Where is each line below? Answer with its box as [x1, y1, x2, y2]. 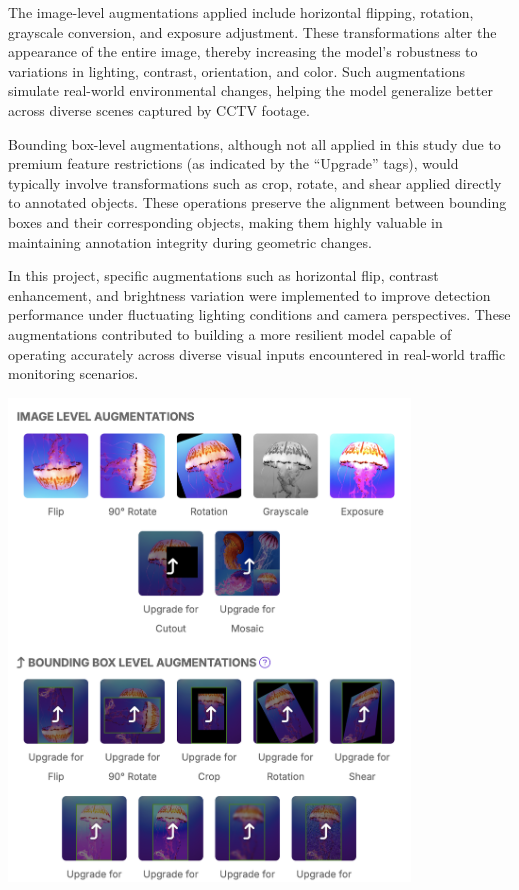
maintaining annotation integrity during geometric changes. [8, 231, 372, 252]
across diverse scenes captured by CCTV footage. [8, 99, 310, 120]
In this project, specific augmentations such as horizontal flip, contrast [8, 265, 439, 286]
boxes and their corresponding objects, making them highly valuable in [8, 211, 443, 232]
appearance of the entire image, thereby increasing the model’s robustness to [8, 41, 478, 62]
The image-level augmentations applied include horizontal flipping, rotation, [8, 2, 474, 22]
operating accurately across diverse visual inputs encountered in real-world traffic [8, 343, 506, 364]
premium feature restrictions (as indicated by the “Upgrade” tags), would [8, 153, 459, 174]
